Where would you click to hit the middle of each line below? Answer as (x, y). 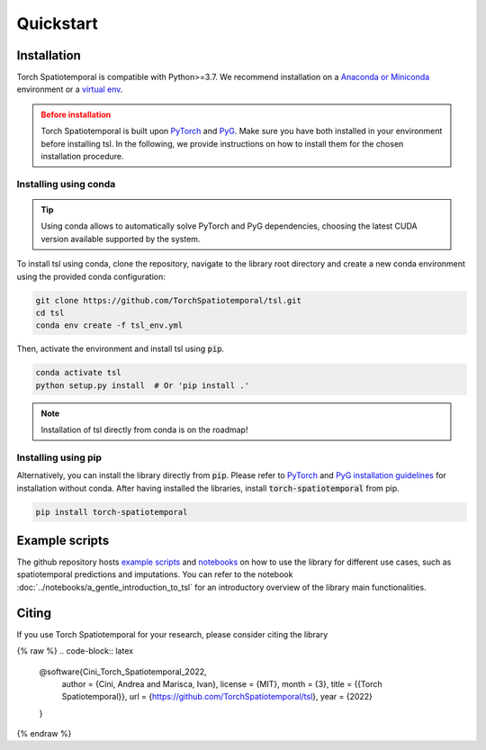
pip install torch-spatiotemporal (112, 512)
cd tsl (50, 312)
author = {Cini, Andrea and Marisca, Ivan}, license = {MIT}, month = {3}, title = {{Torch (222, 683)
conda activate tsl (78, 373)
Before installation (76, 114)
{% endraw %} (44, 734)
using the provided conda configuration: (91, 276)
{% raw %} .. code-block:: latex (75, 651)
